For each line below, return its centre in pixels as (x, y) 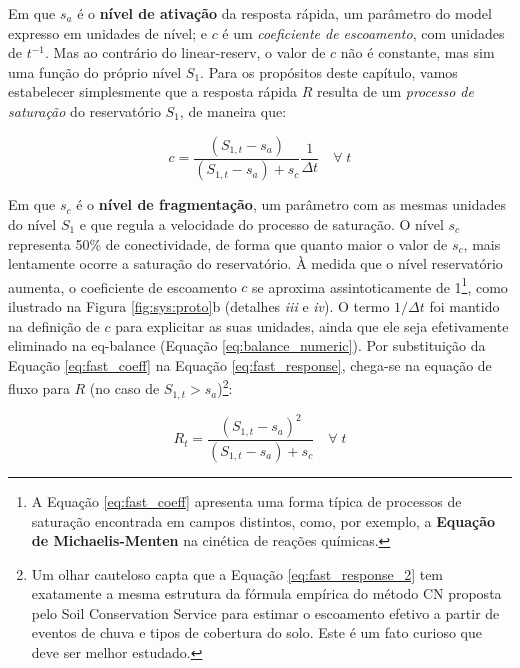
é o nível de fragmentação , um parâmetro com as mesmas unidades (291, 204)
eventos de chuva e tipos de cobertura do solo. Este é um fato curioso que (256, 632)
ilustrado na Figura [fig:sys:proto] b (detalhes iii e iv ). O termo (199, 306)
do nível (32, 224)
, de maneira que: (233, 110)
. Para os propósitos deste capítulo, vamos (329, 71)
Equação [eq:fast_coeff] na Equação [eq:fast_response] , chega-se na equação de (250, 364)
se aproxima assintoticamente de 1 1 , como (380, 285)
